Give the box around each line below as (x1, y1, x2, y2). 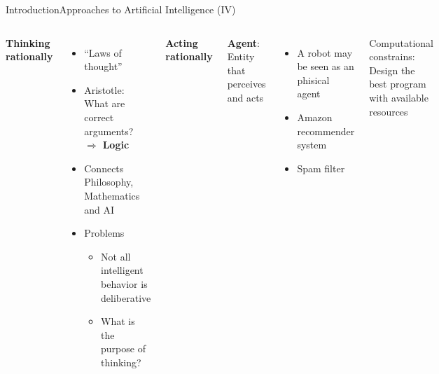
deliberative (101, 290, 151, 305)
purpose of (101, 341, 146, 356)
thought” (84, 59, 123, 74)
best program (369, 76, 426, 91)
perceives (227, 76, 266, 91)
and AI (84, 202, 115, 216)
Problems (84, 226, 125, 240)
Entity (227, 49, 255, 64)
